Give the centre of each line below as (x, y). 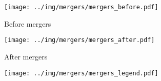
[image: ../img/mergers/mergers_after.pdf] (79, 40)
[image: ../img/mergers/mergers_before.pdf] (81, 7)
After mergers (26, 56)
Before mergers (28, 23)
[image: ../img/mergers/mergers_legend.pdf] (81, 73)
